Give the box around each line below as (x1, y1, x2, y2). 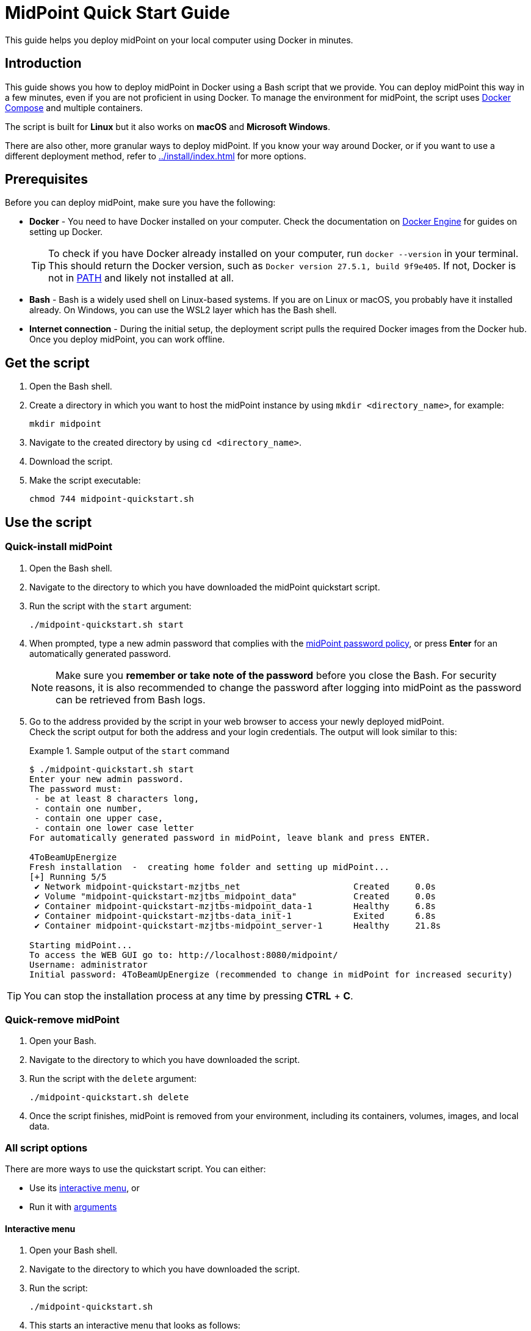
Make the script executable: (29, 475, 141, 486)
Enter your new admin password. (29, 774, 184, 784)
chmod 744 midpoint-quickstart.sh (29, 494, 194, 504)
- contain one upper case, (34, 813, 164, 823)
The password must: (29, 783, 122, 794)
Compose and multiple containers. (5, 102, 143, 113)
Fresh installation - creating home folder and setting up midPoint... (29, 861, 390, 872)
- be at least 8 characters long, (34, 793, 200, 803)
